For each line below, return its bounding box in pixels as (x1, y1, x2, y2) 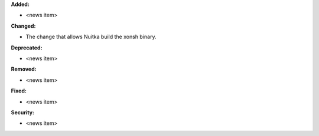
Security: (11, 109, 35, 116)
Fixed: (11, 87, 27, 94)
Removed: (11, 65, 37, 73)
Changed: (11, 22, 36, 29)
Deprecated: (11, 44, 43, 51)
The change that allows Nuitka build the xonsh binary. (25, 33, 157, 41)
